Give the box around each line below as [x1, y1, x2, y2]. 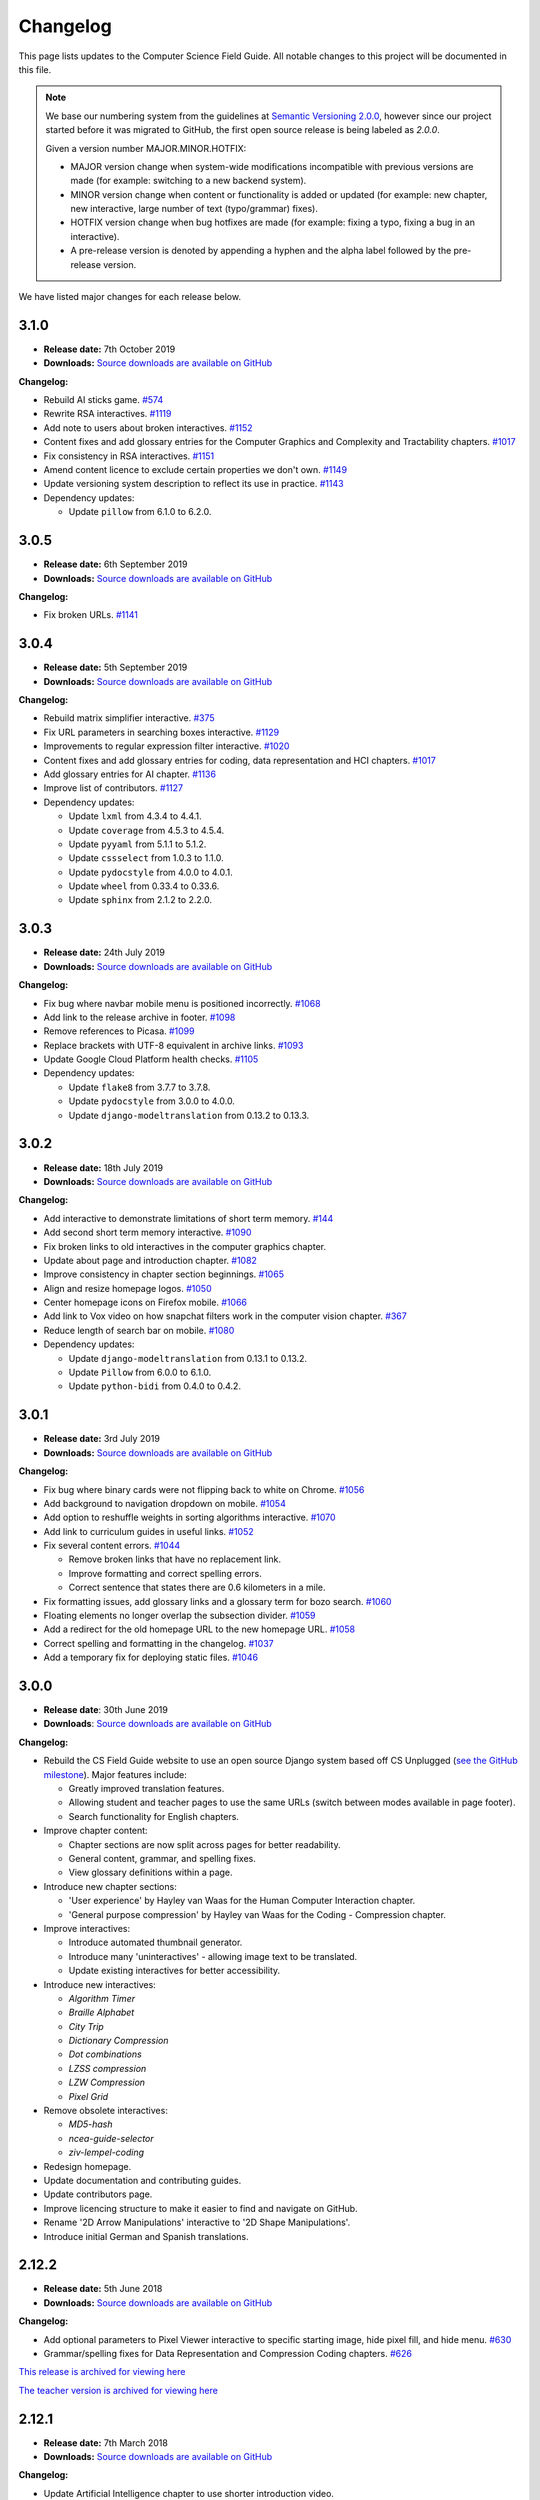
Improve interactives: [43, 1922, 130, 1934]
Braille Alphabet [68, 2006, 135, 2019]
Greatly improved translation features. [68, 1783, 225, 1795]
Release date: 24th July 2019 [43, 946, 165, 959]
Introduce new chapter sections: [43, 1880, 177, 1892]
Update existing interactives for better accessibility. [68, 1965, 281, 1977]
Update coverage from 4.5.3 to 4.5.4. [68, 824, 225, 836]
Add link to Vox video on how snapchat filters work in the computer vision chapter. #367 [43, 1310, 407, 1322]
